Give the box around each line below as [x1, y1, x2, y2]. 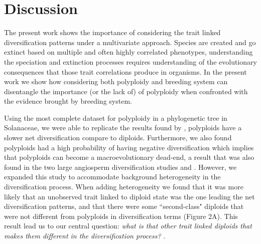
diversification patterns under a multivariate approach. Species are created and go [4, 37, 256, 47]
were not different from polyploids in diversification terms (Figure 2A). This [4, 210, 238, 221]
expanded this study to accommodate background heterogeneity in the [4, 171, 221, 182]
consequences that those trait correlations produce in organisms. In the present [4, 66, 247, 77]
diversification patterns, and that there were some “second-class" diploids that [4, 201, 244, 211]
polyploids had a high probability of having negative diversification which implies [4, 142, 254, 152]
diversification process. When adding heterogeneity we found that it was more [4, 181, 243, 192]
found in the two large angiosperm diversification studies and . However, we [4, 161, 237, 172]
